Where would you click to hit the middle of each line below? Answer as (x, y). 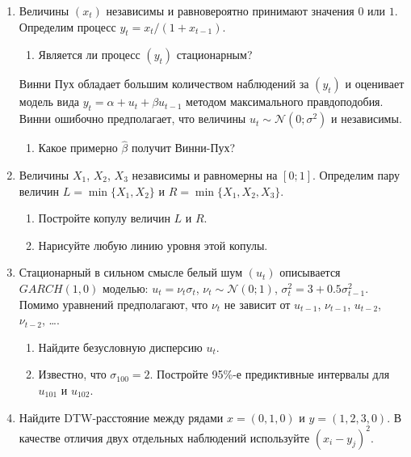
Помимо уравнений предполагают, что (113, 304)
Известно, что (72, 374)
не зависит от (257, 304)
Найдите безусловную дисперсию (120, 347)
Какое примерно (78, 148)
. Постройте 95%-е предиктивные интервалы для (270, 374)
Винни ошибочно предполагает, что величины (132, 118)
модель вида (49, 102)
